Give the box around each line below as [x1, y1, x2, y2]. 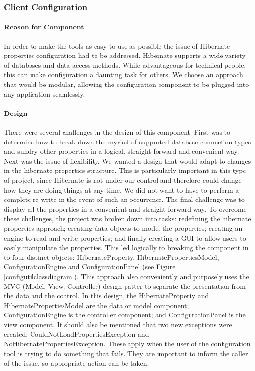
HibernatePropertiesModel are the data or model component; [4, 300, 189, 310]
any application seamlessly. [4, 88, 85, 99]
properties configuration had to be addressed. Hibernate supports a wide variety [4, 50, 246, 60]
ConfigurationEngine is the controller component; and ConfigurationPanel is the [4, 310, 246, 320]
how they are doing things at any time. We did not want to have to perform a [4, 184, 239, 195]
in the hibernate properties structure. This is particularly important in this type [4, 165, 246, 175]
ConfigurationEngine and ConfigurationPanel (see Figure [4, 261, 176, 272]
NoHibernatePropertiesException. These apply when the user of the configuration [4, 339, 251, 349]
